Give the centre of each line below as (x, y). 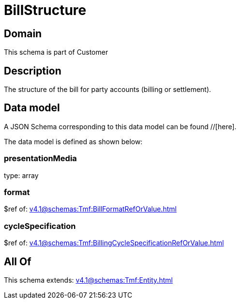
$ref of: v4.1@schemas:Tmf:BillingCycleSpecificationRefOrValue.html (114, 243)
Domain (23, 33)
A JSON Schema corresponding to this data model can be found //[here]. (120, 126)
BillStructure (45, 10)
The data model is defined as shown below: (73, 141)
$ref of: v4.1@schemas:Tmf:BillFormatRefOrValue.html (90, 209)
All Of (18, 261)
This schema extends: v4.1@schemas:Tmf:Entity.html (88, 280)
